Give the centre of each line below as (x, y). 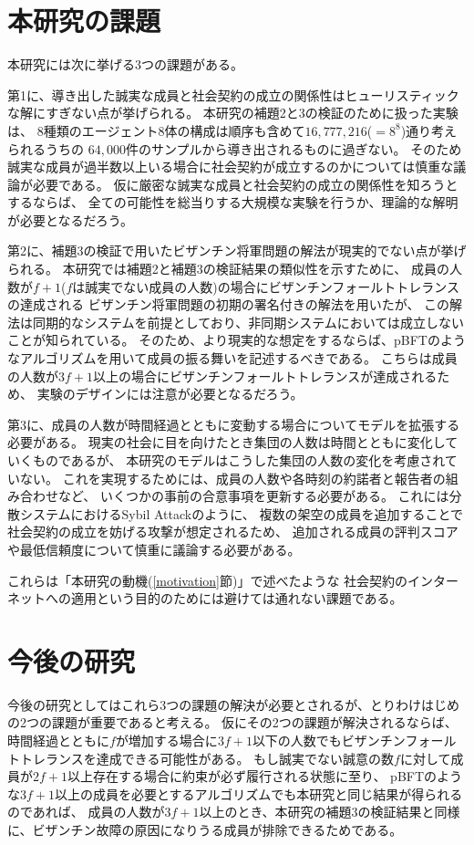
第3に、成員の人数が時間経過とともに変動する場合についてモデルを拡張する (234, 424)
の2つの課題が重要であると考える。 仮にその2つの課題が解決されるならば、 (232, 722)
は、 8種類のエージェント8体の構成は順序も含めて (156, 130)
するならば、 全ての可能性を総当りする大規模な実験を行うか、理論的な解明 (233, 202)
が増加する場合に (166, 741)
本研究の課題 (84, 21)
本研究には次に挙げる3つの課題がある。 (125, 64)
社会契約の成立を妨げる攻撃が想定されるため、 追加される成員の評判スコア (233, 532)
